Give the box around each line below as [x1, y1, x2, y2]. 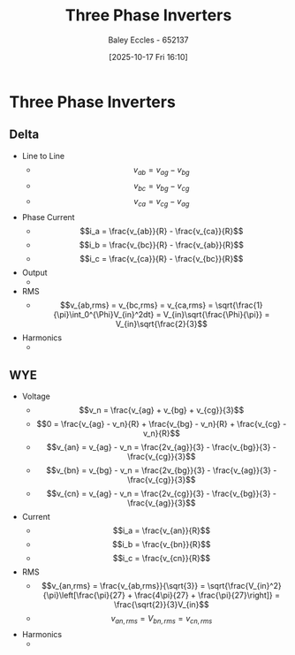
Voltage [21, 391, 50, 401]
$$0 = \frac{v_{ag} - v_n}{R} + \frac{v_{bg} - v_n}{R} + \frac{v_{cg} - [36, 418, 287, 429]
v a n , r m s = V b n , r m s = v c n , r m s [110, 613, 213, 626]
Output [21, 267, 48, 278]
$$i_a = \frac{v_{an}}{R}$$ [112, 525, 210, 536]
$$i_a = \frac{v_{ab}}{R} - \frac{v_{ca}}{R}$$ [79, 226, 244, 237]
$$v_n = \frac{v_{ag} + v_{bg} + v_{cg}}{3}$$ [79, 404, 245, 415]
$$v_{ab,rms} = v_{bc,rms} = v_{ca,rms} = [60, 300, 214, 310]
